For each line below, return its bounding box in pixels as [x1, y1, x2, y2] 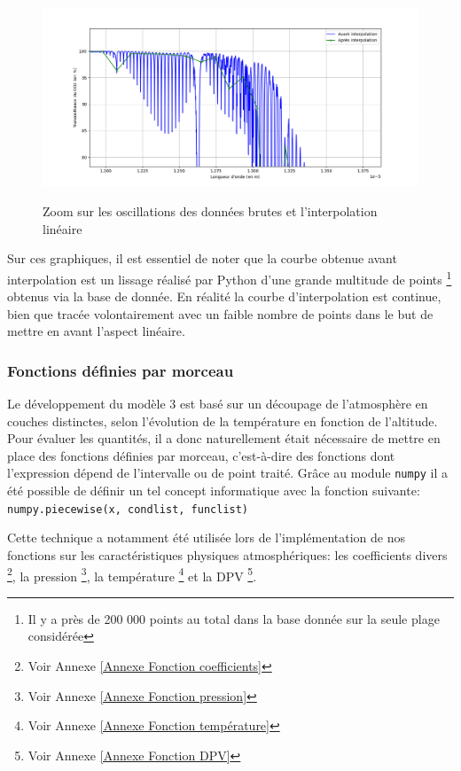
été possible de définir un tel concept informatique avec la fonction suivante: [7, 481, 420, 500]
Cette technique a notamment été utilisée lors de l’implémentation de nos [7, 528, 405, 547]
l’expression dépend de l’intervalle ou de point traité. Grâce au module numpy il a [7, 463, 449, 482]
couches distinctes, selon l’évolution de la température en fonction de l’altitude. [7, 411, 438, 430]
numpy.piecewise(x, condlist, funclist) [7, 502, 249, 516]
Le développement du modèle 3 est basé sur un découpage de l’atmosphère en [7, 394, 428, 413]
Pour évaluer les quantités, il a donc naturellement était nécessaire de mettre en [7, 429, 441, 448]
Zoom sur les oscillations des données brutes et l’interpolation [43, 202, 378, 221]
